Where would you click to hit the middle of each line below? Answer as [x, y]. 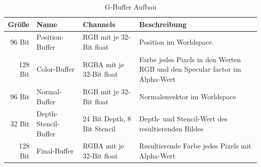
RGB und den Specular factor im [190, 69]
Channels [99, 24]
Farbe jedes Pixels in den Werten [190, 59]
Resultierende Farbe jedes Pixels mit [195, 146]
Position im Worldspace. [176, 42]
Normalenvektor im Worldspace [188, 96]
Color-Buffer [55, 69]
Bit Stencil [99, 128]
